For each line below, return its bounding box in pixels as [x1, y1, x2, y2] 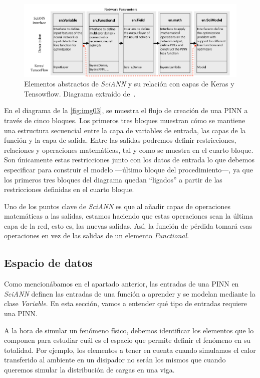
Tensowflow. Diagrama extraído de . [24, 88, 136, 99]
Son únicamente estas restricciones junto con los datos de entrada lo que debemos [4, 154, 254, 165]
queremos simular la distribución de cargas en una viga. [4, 364, 175, 375]
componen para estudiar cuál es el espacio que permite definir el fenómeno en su [4, 335, 250, 345]
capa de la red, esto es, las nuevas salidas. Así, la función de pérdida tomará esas [4, 220, 252, 231]
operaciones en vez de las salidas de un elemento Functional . [4, 230, 189, 241]
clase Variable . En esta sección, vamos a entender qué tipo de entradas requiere [4, 298, 247, 309]
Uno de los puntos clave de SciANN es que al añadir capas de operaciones [4, 201, 230, 211]
